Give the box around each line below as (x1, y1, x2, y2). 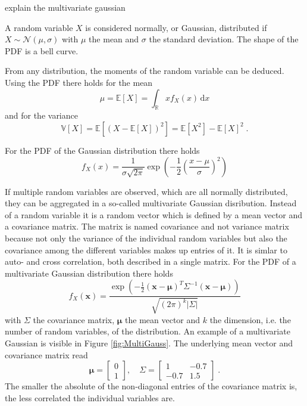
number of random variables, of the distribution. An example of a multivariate (5, 325, 290, 337)
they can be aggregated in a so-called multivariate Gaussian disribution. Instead (5, 197, 297, 209)
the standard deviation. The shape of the (149, 33, 299, 45)
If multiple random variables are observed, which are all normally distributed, (5, 185, 288, 197)
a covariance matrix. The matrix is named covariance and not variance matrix (5, 220, 289, 233)
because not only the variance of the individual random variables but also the (5, 231, 287, 244)
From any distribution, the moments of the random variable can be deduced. (5, 64, 284, 77)
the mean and (89, 33, 139, 45)
